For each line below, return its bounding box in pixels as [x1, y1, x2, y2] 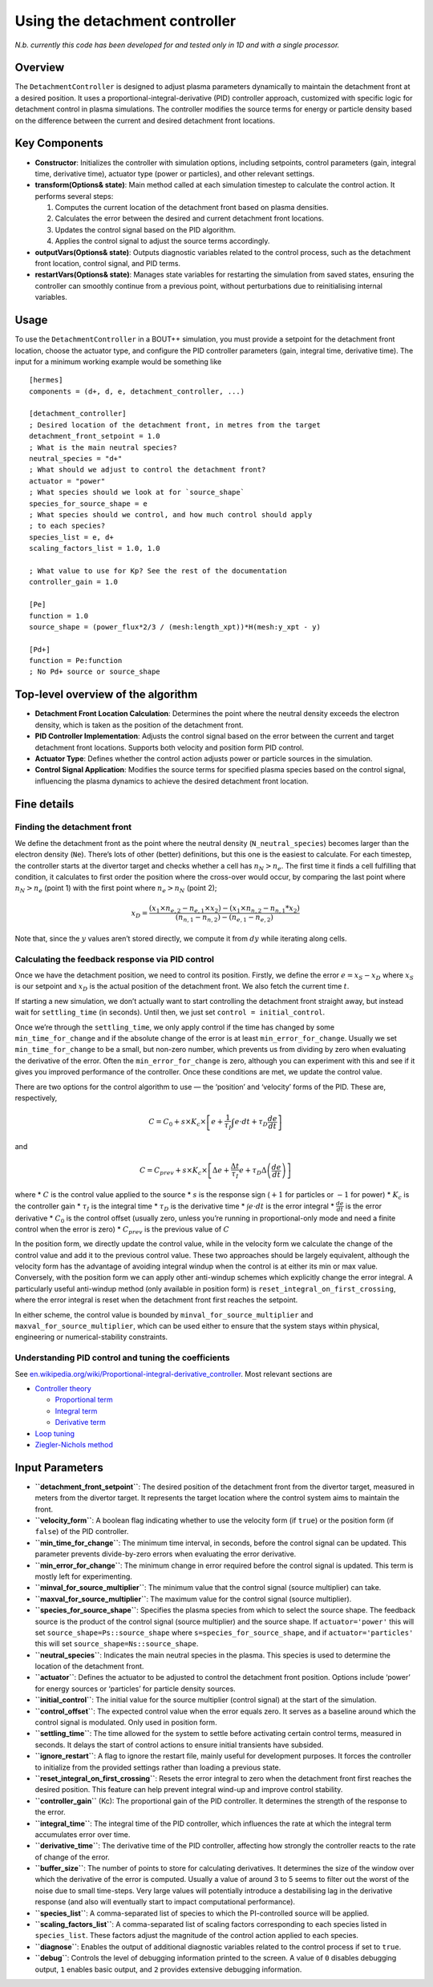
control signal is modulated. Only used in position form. [34, 1718, 217, 1727]
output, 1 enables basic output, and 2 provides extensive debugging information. [34, 1965, 302, 1974]
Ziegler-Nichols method [34, 1439, 114, 1449]
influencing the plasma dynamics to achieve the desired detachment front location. [34, 776, 309, 786]
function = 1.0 [29, 611, 89, 621]
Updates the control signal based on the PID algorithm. [55, 225, 237, 234]
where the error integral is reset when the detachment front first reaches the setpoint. [14, 1295, 298, 1305]
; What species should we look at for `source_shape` [29, 488, 245, 497]
